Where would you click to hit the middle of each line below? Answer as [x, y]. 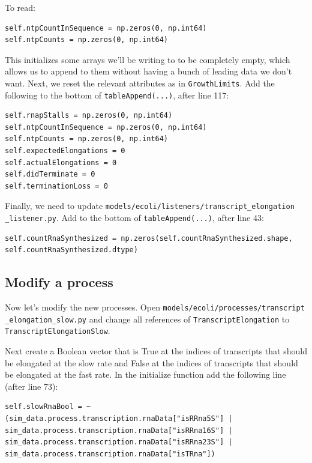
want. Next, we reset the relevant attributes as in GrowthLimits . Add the [140, 83]
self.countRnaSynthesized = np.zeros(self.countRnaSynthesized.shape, [149, 238]
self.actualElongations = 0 [61, 162]
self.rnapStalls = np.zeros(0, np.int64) [89, 116]
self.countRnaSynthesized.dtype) [71, 250]
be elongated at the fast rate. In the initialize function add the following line [145, 374]
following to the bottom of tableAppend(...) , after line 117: [117, 95]
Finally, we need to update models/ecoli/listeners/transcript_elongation [150, 206]
